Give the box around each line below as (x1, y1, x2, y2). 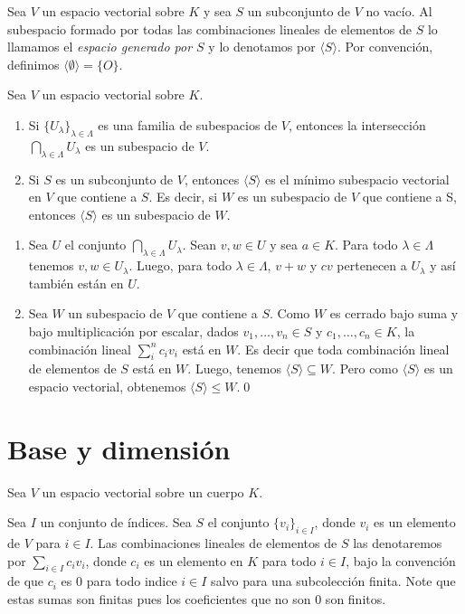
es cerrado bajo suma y (329, 304, 459, 323)
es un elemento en (144, 551, 243, 570)
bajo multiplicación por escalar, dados (28, 321, 239, 340)
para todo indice (86, 571, 177, 590)
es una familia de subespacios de (98, 115, 278, 134)
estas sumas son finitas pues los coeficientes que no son (7, 590, 311, 608)
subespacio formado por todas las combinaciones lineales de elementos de (7, 19, 413, 38)
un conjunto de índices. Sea (40, 513, 192, 532)
